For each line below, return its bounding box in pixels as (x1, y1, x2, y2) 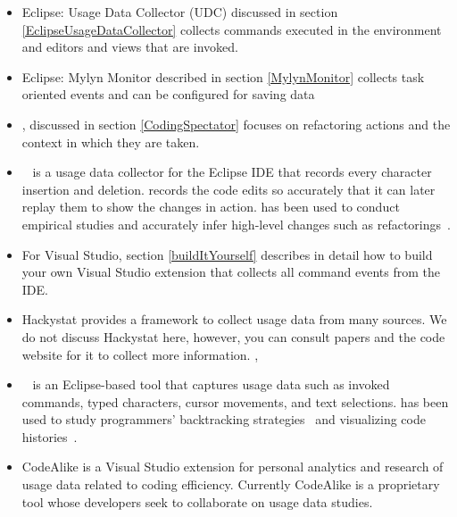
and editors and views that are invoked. (21, 38, 238, 56)
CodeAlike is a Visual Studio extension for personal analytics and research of (21, 457, 444, 476)
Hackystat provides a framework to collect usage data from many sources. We (21, 310, 447, 329)
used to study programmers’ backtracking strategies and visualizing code (21, 410, 426, 429)
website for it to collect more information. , (21, 345, 259, 363)
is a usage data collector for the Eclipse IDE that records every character (32, 163, 432, 181)
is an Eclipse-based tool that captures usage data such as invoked (32, 375, 390, 394)
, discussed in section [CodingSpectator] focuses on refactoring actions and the (21, 114, 451, 133)
